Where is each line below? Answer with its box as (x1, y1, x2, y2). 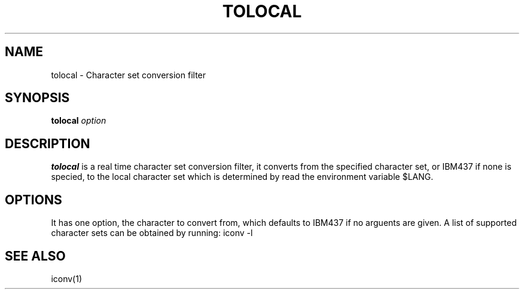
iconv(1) (51, 273, 83, 284)
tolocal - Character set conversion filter (51, 69, 206, 80)
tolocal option (51, 115, 106, 126)
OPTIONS (5, 192, 62, 207)
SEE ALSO (5, 248, 66, 264)
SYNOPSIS (5, 90, 70, 106)
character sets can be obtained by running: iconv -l (51, 228, 253, 238)
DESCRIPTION (5, 136, 90, 151)
